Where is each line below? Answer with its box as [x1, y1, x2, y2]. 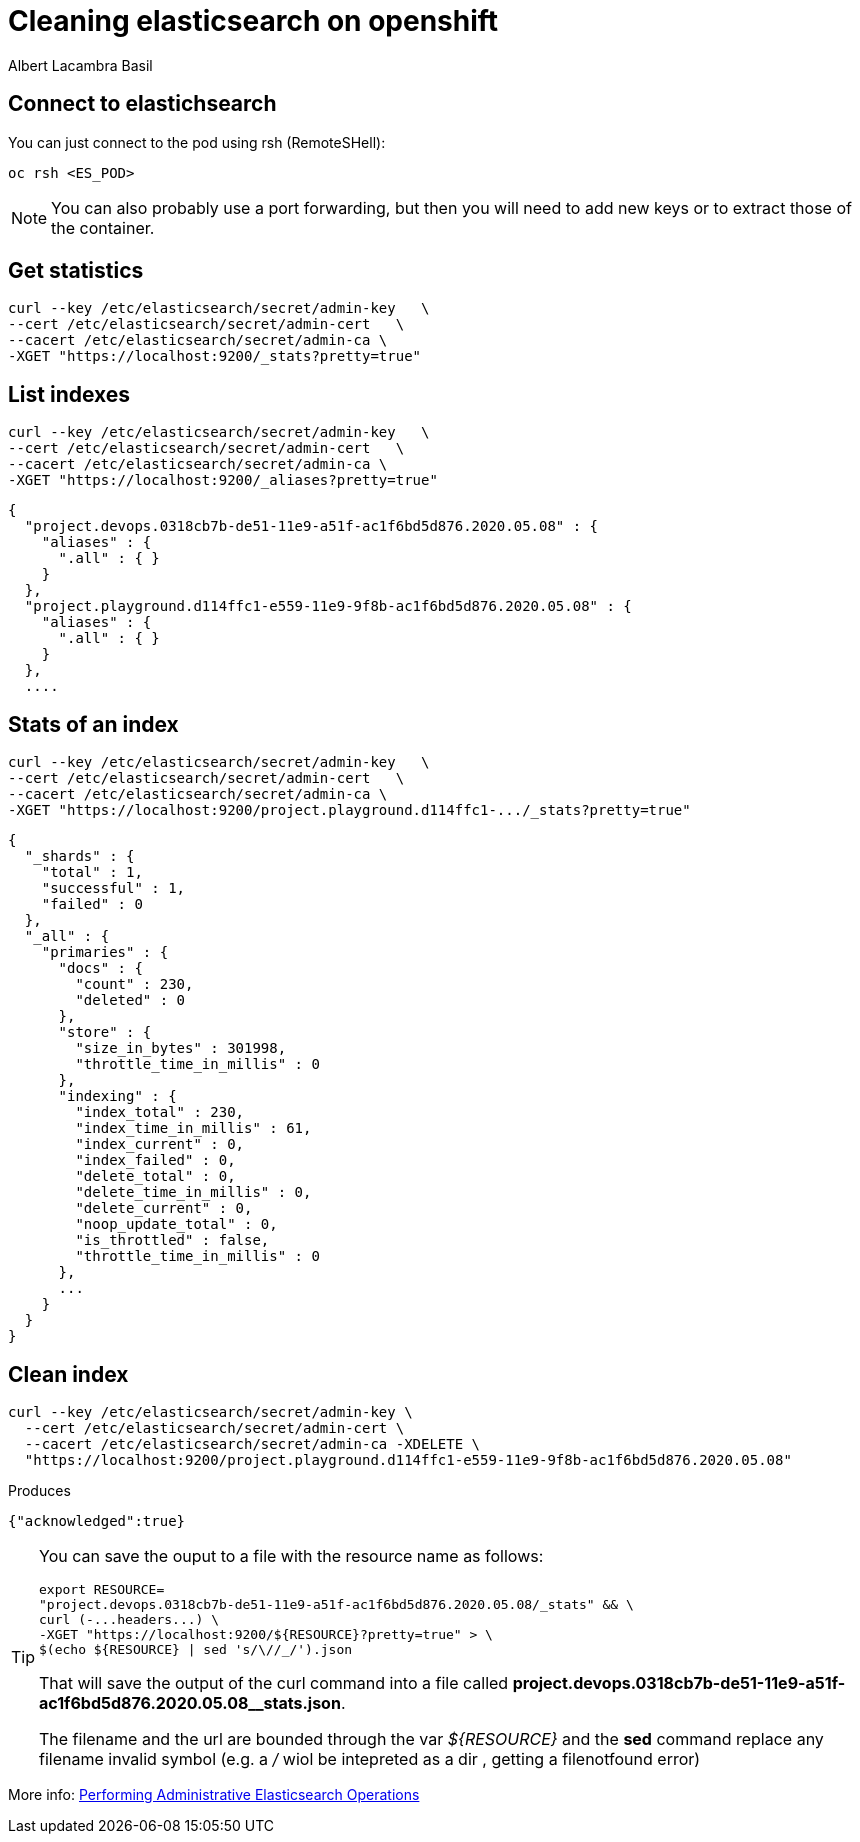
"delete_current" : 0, [75, 1200, 253, 1217]
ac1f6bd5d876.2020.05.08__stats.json [39, 1692, 341, 1713]
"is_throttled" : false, [75, 1232, 270, 1249]
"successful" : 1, [41, 880, 186, 897]
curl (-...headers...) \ [39, 1611, 220, 1627]
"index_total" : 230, [75, 1104, 245, 1121]
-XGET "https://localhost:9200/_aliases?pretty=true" [8, 472, 438, 489]
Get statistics [8, 258, 144, 284]
